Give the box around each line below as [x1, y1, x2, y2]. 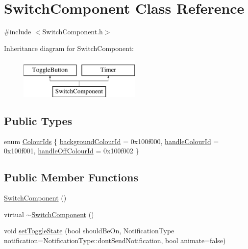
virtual [4, 209, 24, 219]
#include [4, 26, 31, 37]
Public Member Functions [4, 170, 138, 185]
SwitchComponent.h [42, 26, 103, 37]
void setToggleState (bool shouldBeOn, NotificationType [4, 225, 174, 236]
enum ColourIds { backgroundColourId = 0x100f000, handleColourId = [4, 136, 219, 146]
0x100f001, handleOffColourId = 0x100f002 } [4, 146, 139, 156]
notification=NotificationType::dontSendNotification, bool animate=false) [4, 235, 226, 245]
